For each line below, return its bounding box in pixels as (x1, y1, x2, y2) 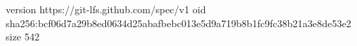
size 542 (6, 29, 40, 44)
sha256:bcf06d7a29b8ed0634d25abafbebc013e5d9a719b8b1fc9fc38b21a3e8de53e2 (6, 15, 351, 30)
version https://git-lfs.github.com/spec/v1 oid (6, 2, 206, 16)
